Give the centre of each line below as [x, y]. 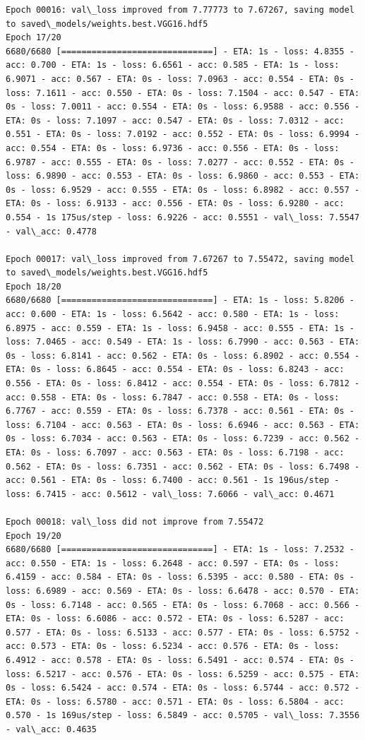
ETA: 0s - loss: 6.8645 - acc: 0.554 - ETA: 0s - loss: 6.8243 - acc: [175, 370]
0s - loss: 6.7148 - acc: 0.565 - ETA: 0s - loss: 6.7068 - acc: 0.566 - [183, 605]
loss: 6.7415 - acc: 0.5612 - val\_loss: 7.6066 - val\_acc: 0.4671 [170, 494]
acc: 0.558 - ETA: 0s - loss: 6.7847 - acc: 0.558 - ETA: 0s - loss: [173, 397]
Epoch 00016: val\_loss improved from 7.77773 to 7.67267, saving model [180, 10]
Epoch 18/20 [34, 286]
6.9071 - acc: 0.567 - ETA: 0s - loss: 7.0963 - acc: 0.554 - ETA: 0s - [180, 79]
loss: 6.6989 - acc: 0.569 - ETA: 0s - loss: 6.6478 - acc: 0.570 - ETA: [183, 591]
